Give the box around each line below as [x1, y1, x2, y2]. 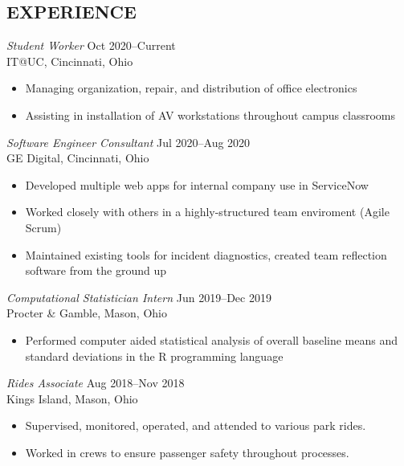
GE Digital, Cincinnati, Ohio [6, 149, 149, 166]
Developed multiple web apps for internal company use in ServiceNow [25, 176, 369, 193]
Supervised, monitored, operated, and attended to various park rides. [25, 417, 366, 434]
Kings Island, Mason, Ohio [6, 390, 138, 407]
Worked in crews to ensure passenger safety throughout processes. [25, 444, 349, 460]
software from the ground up [25, 262, 167, 279]
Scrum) [25, 219, 62, 235]
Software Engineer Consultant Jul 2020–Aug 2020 [6, 133, 251, 150]
